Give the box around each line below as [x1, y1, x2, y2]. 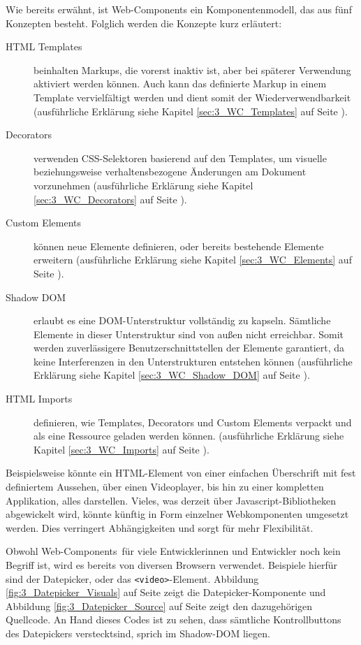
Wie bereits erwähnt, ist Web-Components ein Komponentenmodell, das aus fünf [6, 2, 352, 16]
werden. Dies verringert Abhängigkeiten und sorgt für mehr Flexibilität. [6, 520, 314, 535]
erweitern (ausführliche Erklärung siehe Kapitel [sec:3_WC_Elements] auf [34, 252, 352, 267]
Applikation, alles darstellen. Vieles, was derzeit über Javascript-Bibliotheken [6, 493, 337, 507]
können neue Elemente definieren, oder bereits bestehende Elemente [34, 238, 324, 253]
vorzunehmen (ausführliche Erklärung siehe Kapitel [34, 177, 253, 192]
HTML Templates [6, 39, 82, 54]
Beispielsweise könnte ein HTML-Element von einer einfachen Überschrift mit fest [6, 465, 356, 480]
